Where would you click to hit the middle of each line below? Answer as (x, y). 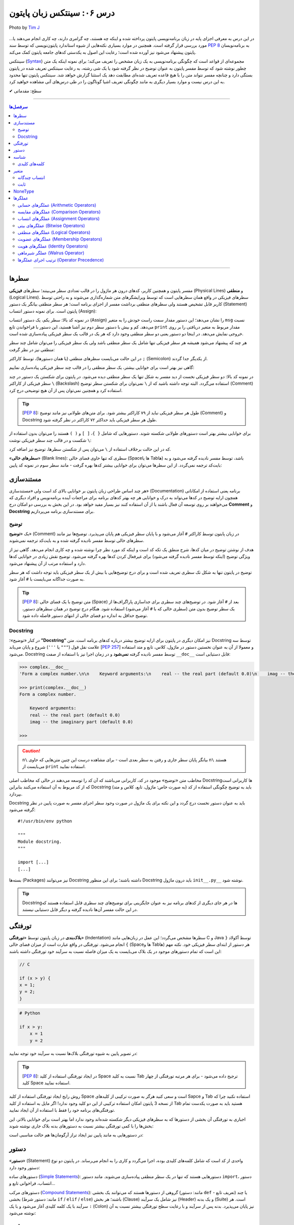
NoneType (24, 191)
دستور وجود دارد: (24, 1167)
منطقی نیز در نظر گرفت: (32, 349)
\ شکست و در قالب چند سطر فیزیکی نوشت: (50, 440)
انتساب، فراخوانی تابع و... (32, 1183)
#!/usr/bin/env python (45, 821)
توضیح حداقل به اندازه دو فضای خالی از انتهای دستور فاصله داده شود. (85, 615)
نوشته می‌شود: (23, 1213)
